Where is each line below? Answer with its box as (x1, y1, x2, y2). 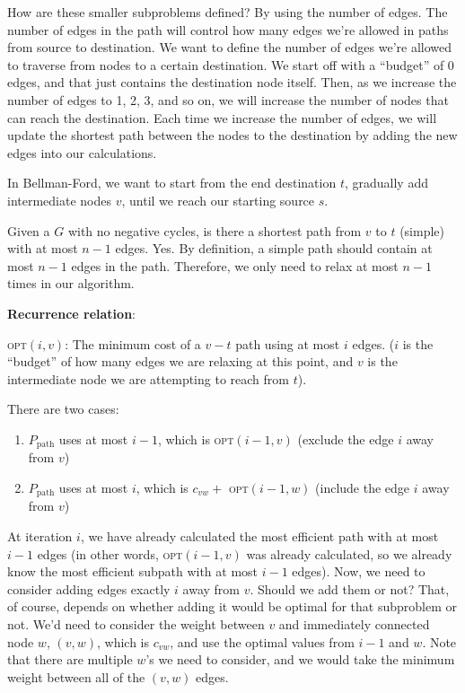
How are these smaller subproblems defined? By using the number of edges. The (7, 3, 448, 21)
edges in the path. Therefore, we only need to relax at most (71, 256, 399, 275)
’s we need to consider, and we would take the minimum (145, 650, 455, 669)
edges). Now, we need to (292, 562, 426, 581)
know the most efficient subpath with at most (7, 562, 259, 581)
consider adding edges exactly (7, 579, 171, 598)
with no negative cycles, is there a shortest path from (67, 221, 362, 240)
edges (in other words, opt (37, 544, 183, 563)
